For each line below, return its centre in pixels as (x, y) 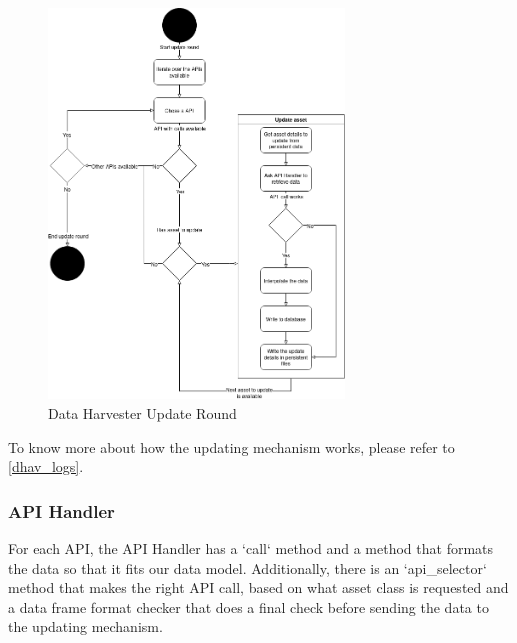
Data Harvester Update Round (142, 412)
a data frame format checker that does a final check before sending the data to (248, 606)
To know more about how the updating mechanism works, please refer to (231, 446)
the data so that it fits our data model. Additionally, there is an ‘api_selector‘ (247, 567)
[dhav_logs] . (46, 466)
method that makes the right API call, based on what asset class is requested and (258, 587)
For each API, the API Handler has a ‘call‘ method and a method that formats (251, 547)
